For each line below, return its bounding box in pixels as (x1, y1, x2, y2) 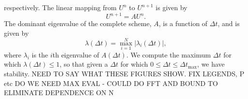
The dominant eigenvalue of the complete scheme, (4, 18, 152, 28)
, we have (197, 59, 225, 69)
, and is (217, 18, 240, 28)
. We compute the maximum (126, 49, 211, 59)
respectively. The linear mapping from (4, 2, 117, 12)
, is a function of (158, 18, 208, 28)
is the (31, 49, 48, 59)
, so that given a (60, 59, 108, 69)
